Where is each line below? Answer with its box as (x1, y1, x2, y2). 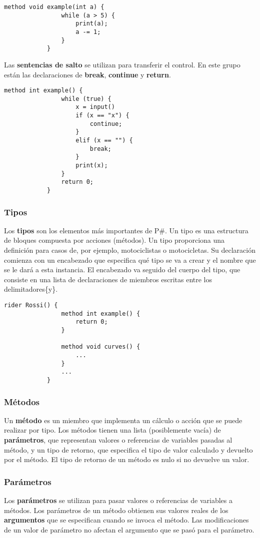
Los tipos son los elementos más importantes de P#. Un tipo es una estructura (4, 225, 248, 235)
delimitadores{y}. (4, 284, 58, 294)
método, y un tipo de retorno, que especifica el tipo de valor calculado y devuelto (4, 444, 253, 455)
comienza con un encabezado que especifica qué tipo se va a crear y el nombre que (4, 254, 256, 265)
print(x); (75, 162, 108, 169)
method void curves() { (61, 343, 140, 351)
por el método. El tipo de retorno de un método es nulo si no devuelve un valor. (4, 454, 249, 465)
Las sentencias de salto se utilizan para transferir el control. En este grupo (4, 59, 240, 69)
